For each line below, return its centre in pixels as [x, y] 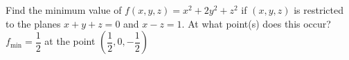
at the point [70, 41]
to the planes [33, 23]
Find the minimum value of [64, 10]
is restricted [319, 10]
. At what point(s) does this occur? [256, 23]
